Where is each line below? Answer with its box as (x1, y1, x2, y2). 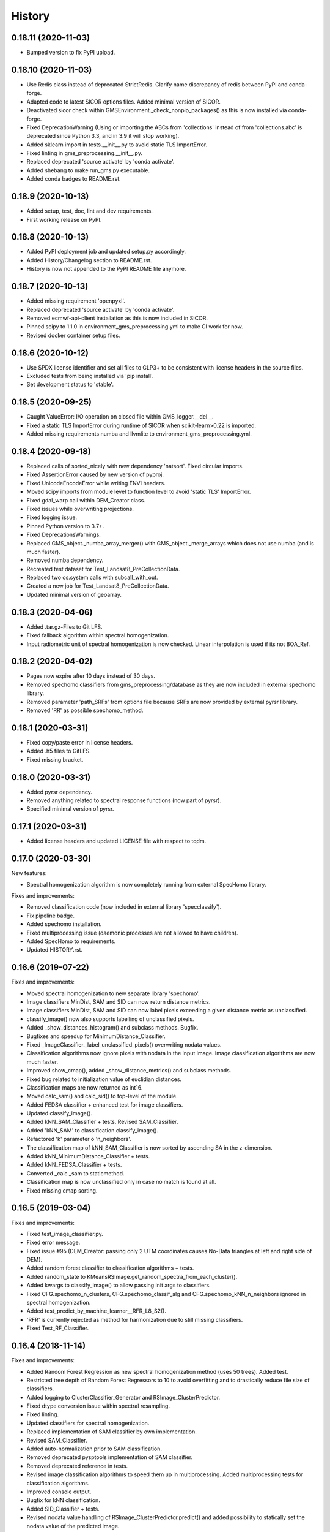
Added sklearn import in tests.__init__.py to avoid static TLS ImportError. (26, 141, 208, 148)
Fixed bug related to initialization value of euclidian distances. (26, 1075, 182, 1083)
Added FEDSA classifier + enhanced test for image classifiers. (26, 1101, 183, 1109)
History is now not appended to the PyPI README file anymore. (26, 265, 186, 273)
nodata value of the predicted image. (26, 1522, 120, 1530)
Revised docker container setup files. (26, 332, 120, 339)
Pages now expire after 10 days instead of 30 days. (26, 672, 156, 680)
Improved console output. (26, 1488, 92, 1495)
